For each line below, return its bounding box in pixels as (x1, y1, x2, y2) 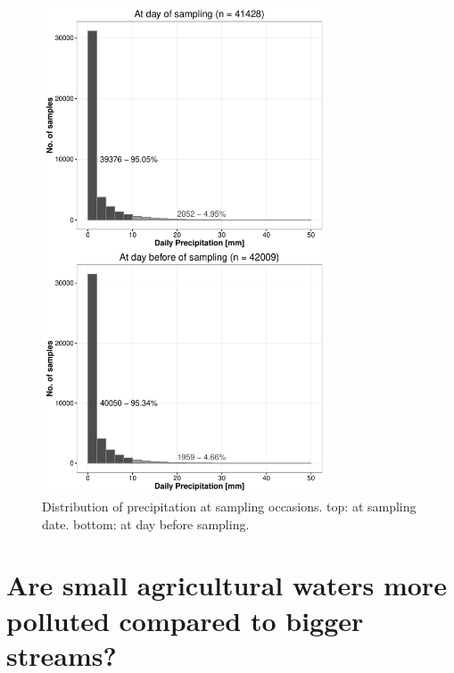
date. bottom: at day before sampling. (42, 514, 250, 533)
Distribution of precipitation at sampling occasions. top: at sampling (42, 497, 417, 516)
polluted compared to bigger (6, 602, 364, 638)
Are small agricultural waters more (6, 567, 447, 603)
